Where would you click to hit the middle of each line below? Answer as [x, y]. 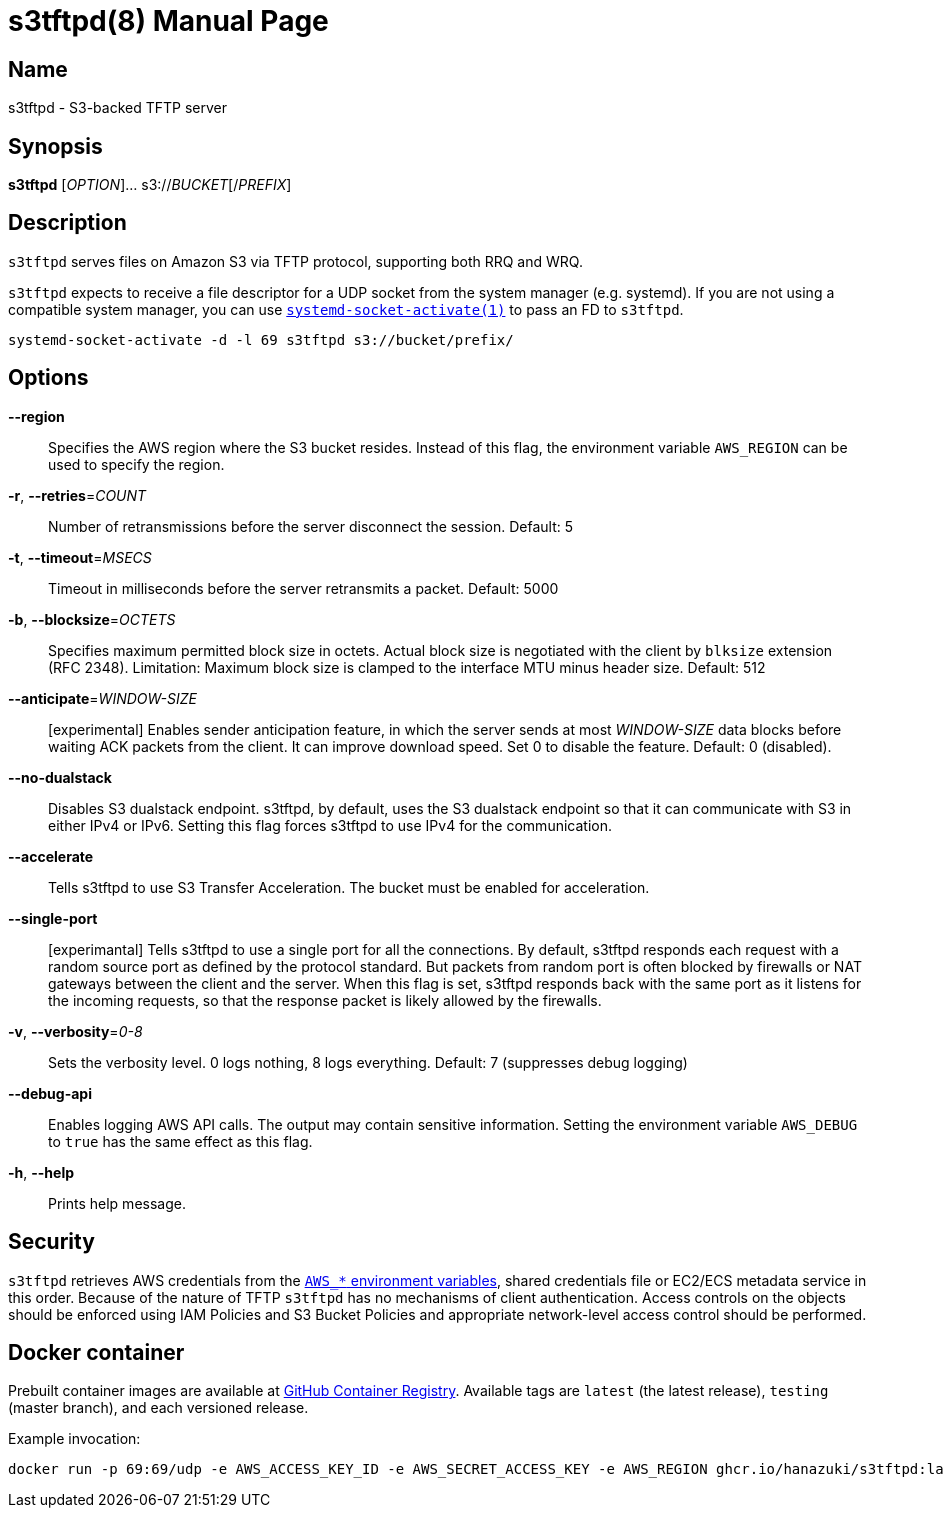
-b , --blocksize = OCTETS [92, 619]
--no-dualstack [60, 777]
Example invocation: [74, 1439]
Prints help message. [117, 1203]
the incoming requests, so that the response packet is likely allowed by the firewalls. [325, 1000]
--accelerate [51, 856]
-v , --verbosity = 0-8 [75, 1031]
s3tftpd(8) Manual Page [168, 21]
